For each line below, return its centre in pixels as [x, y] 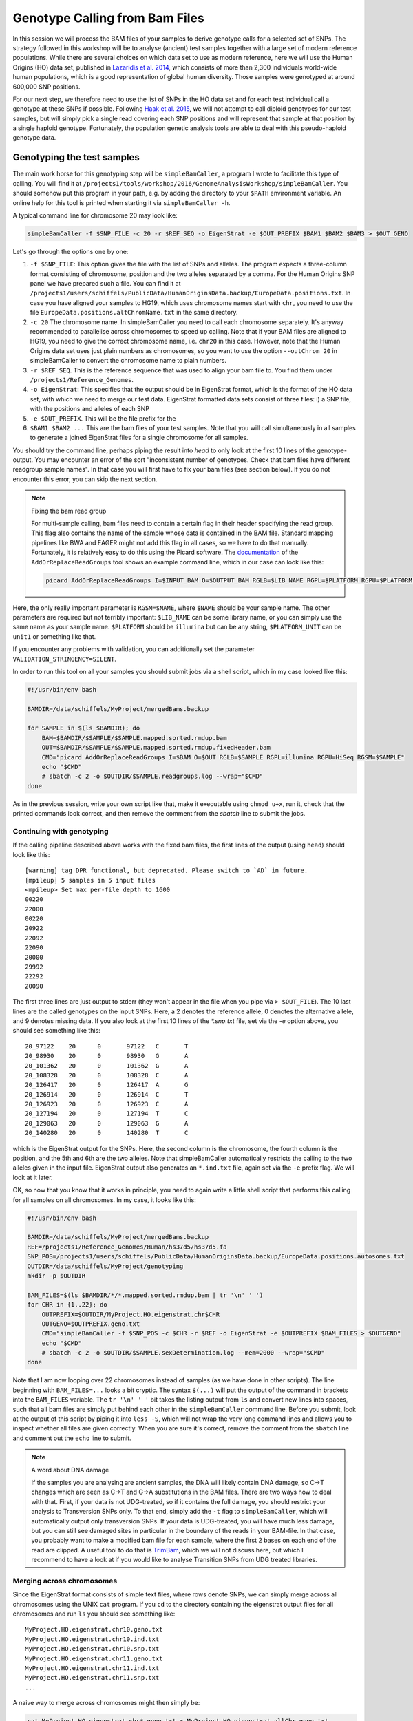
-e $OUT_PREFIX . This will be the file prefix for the [103, 418]
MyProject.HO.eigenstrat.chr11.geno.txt [94, 1658]
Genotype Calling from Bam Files [108, 18]
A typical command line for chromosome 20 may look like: [95, 215]
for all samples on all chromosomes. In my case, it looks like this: [104, 1200]
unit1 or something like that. [54, 636]
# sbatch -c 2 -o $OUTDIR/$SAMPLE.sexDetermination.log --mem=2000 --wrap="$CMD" [183, 1353]
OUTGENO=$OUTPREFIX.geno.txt [91, 1324]
